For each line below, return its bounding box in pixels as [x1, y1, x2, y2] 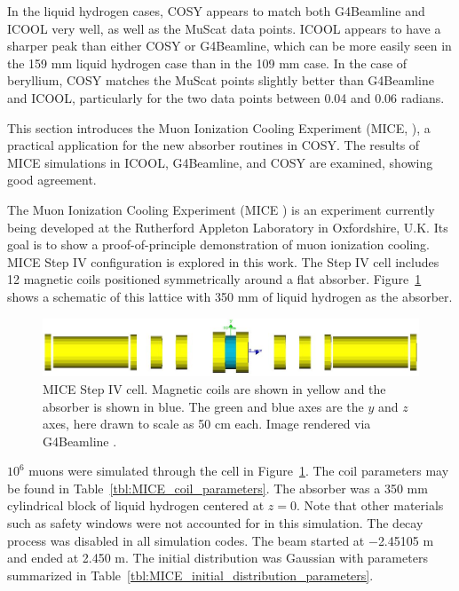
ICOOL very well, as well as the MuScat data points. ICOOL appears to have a [7, 19, 441, 37]
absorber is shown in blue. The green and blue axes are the [43, 397, 364, 415]
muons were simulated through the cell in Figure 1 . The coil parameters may [28, 461, 449, 480]
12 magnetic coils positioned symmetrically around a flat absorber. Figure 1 [7, 270, 422, 288]
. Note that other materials [296, 496, 444, 515]
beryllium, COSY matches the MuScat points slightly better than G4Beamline [7, 71, 434, 90]
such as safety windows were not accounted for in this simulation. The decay [7, 514, 423, 532]
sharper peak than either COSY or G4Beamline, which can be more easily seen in [7, 36, 452, 55]
